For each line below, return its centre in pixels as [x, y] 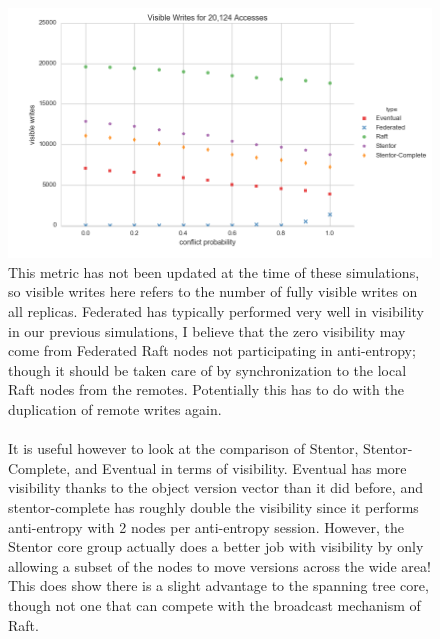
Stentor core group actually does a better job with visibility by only [216, 546]
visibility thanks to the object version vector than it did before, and [215, 487]
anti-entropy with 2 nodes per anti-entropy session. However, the [206, 526]
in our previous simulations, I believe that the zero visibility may [207, 330]
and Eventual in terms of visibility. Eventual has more [240, 467]
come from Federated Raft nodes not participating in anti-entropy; [212, 350]
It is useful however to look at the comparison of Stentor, [183, 448]
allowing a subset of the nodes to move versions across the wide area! [219, 565]
